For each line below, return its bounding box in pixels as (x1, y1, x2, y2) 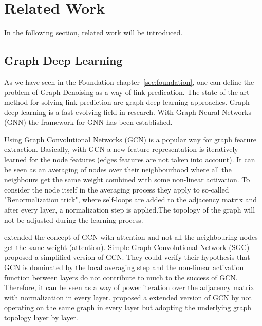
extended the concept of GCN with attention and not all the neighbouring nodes (4, 232, 258, 242)
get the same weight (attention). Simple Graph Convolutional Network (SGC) (4, 241, 250, 252)
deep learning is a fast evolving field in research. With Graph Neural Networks (4, 106, 251, 117)
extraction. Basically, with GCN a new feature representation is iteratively (4, 144, 238, 155)
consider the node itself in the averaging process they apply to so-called (4, 184, 229, 195)
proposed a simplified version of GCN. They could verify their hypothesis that (4, 252, 250, 262)
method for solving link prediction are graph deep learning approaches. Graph (4, 97, 250, 107)
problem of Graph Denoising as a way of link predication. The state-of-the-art (4, 86, 250, 97)
